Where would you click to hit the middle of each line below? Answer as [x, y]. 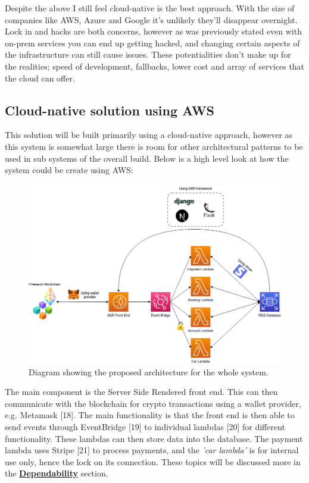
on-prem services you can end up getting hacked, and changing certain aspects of [152, 43]
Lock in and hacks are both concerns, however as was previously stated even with [153, 31]
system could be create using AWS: [69, 170]
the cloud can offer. [40, 78]
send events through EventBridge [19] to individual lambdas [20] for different [145, 427]
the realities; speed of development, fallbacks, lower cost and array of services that [155, 66]
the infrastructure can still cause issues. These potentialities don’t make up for [148, 54]
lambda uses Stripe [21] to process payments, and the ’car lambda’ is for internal [152, 450]
